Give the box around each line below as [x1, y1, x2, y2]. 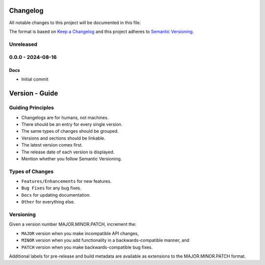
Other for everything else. [21, 199, 75, 205]
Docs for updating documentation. [21, 192, 91, 198]
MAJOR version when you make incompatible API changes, [21, 230, 139, 236]
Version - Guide [9, 89, 58, 98]
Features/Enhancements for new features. [21, 178, 112, 184]
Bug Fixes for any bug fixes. [21, 185, 81, 191]
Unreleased [9, 41, 38, 48]
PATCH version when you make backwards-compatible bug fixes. [21, 244, 153, 250]
